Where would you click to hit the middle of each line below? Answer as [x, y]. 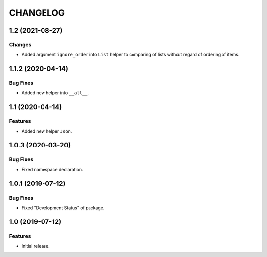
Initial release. [36, 246]
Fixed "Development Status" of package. [63, 208]
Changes [20, 44]
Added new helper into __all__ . [55, 93]
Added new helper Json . [47, 131]
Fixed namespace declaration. [52, 169]
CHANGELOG [37, 13]
